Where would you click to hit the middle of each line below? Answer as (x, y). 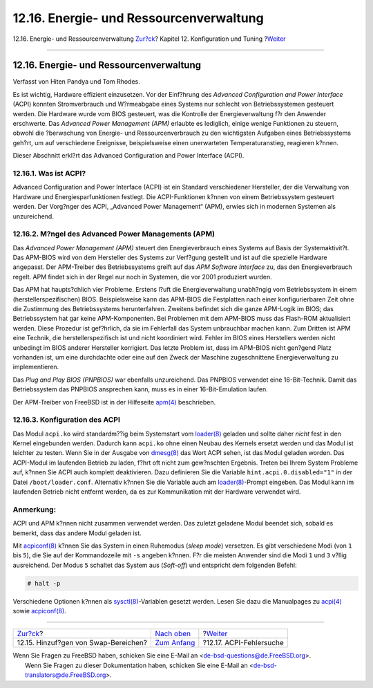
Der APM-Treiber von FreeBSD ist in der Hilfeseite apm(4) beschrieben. (114, 402)
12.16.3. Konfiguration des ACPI (66, 420)
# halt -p (44, 583)
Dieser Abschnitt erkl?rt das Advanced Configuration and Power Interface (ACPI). (128, 156)
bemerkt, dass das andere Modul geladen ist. (77, 533)
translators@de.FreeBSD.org (66, 675)
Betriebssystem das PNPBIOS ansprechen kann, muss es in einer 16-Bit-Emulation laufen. (141, 389)
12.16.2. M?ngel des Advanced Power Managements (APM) (114, 234)
